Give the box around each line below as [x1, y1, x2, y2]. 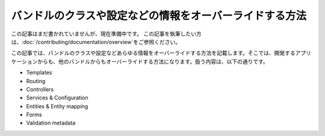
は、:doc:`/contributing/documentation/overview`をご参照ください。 [11, 38, 181, 45]
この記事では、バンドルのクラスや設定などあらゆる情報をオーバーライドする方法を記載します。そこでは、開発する [11, 49, 296, 57]
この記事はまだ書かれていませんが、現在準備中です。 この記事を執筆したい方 [11, 30, 202, 37]
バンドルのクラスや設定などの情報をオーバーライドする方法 [11, 9, 307, 22]
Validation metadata [26, 119, 76, 126]
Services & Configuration [26, 94, 88, 102]
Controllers [26, 85, 54, 93]
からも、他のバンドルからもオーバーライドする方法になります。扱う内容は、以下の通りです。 [37, 58, 269, 65]
